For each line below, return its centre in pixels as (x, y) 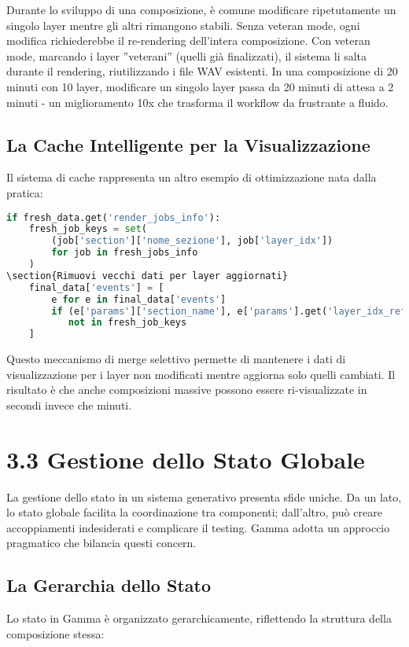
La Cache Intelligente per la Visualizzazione (188, 144)
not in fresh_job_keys (127, 323)
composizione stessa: (55, 633)
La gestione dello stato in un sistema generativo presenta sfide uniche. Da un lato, (204, 496)
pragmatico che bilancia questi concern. (101, 543)
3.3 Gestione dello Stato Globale (186, 459)
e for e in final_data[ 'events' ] (139, 299)
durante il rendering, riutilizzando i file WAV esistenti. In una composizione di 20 (202, 71)
